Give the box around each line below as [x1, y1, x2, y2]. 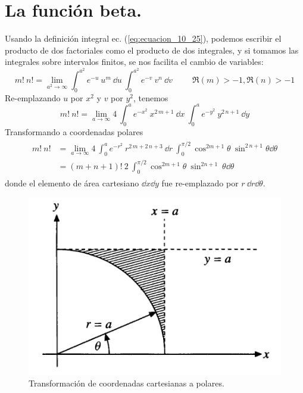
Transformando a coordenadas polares [5, 125, 143, 138]
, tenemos [133, 91, 168, 104]
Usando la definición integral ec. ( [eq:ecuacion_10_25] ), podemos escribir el [5, 32, 282, 45]
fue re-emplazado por [161, 176, 239, 189]
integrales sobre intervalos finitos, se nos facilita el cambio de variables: [5, 55, 264, 68]
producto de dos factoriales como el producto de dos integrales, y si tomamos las [5, 43, 299, 56]
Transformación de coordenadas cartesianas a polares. [29, 376, 224, 389]
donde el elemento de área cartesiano [5, 176, 139, 189]
